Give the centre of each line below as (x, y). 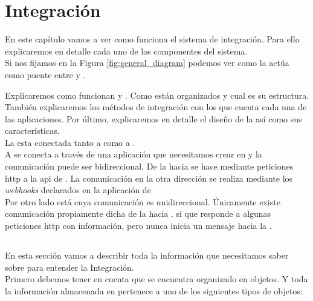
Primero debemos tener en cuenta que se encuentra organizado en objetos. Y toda (156, 279)
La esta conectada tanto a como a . (70, 142)
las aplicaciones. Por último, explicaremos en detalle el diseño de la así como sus (153, 118)
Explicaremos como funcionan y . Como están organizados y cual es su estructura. (157, 95)
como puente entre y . (45, 74)
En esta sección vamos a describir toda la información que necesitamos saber (147, 255)
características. (32, 131)
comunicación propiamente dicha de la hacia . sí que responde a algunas (138, 213)
